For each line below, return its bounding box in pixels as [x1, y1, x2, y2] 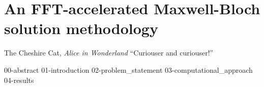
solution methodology [4, 18, 158, 39]
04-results [4, 74, 34, 85]
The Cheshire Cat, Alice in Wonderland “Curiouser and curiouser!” [4, 47, 214, 58]
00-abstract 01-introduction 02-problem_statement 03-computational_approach [4, 64, 253, 75]
